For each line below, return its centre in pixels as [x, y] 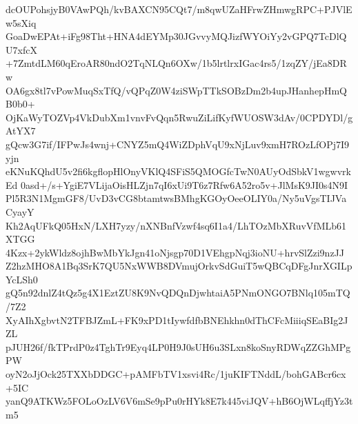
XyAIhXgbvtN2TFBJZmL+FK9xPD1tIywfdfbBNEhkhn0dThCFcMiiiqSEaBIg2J [177, 320]
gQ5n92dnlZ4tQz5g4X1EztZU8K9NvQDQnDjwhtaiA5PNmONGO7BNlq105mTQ [178, 293]
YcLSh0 [22, 279]
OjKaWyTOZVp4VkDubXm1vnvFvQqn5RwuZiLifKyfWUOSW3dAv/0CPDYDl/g [179, 117]
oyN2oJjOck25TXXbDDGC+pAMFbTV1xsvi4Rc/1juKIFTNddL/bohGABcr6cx [176, 374]
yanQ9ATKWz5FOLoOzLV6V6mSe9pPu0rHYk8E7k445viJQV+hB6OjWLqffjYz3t [179, 401]
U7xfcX [21, 49]
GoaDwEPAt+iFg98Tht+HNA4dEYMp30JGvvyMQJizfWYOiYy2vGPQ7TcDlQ [176, 36]
